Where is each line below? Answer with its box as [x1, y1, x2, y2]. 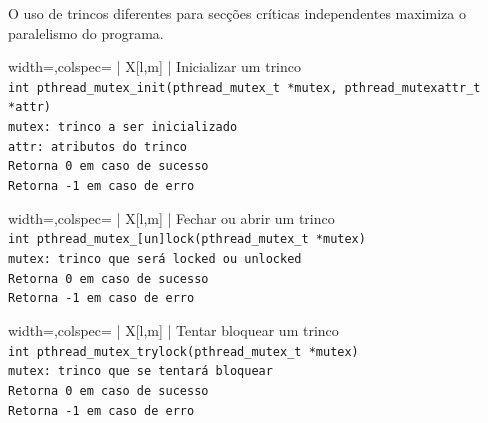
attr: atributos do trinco [8, 139, 187, 154]
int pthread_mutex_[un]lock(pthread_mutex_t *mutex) [8, 232, 366, 247]
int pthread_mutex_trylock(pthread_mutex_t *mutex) [8, 344, 359, 359]
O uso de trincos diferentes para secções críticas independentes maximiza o [8, 3, 466, 23]
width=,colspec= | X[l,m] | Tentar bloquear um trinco [8, 319, 339, 340]
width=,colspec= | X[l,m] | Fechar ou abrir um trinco [8, 207, 335, 228]
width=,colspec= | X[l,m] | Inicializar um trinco [8, 56, 302, 77]
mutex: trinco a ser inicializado [8, 120, 238, 135]
